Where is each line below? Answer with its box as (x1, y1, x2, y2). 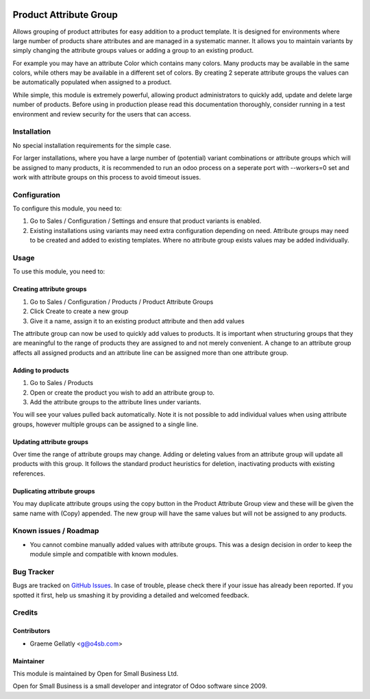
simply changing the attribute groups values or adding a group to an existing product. (12, 47, 254, 55)
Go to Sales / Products (29, 379, 94, 387)
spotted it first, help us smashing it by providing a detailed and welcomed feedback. (12, 591, 249, 599)
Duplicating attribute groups (12, 487, 95, 495)
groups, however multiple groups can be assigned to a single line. (12, 420, 199, 428)
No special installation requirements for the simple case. (12, 141, 171, 149)
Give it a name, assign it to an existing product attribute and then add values (29, 317, 245, 325)
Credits (12, 608, 38, 617)
